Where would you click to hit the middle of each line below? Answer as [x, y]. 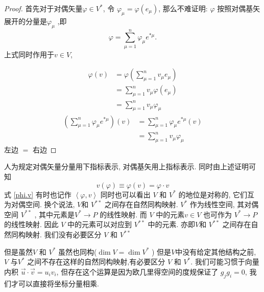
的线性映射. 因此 [31, 224]
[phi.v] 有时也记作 [42, 194]
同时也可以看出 [125, 194]
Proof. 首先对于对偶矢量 [43, 8]
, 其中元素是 [54, 214]
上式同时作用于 [29, 54]
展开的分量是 [26, 21]
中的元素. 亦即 [172, 224]
